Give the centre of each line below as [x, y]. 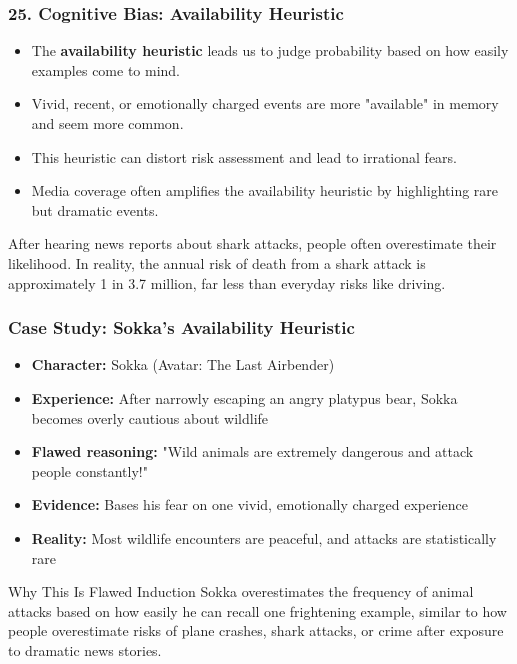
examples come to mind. [106, 69]
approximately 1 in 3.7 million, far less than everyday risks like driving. [227, 282]
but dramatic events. [95, 209]
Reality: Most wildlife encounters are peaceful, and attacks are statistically [264, 537]
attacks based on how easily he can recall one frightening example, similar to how [257, 610]
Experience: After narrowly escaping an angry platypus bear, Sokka [244, 397]
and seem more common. [107, 123]
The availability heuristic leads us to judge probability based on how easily [270, 50]
